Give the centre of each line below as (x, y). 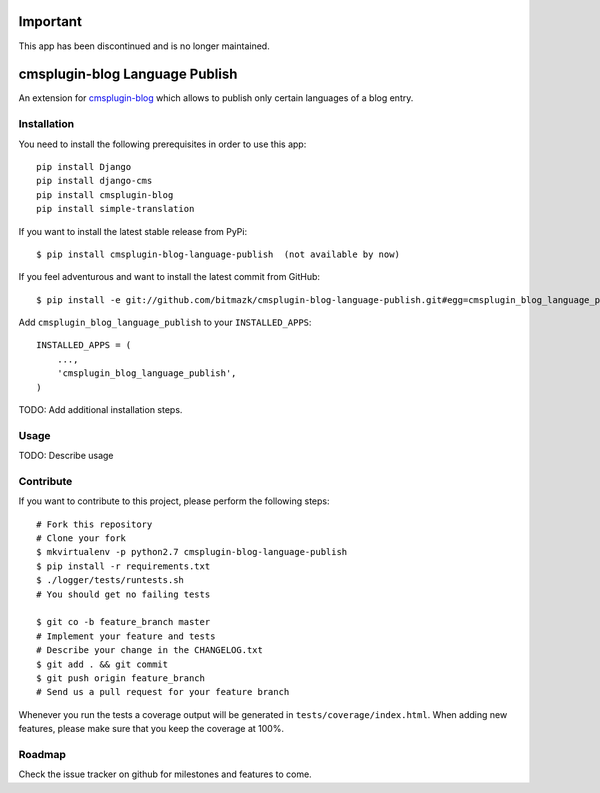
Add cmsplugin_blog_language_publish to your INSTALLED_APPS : (165, 322)
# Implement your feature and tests (126, 636)
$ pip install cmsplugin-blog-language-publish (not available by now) (218, 254)
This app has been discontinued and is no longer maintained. (144, 46)
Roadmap (42, 754)
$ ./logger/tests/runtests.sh (110, 580)
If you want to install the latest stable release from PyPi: (133, 231)
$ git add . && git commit (102, 664)
